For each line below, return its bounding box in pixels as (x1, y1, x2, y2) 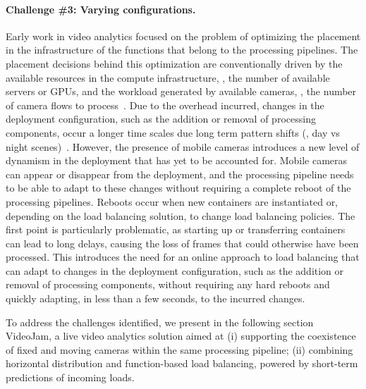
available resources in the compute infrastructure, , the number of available (6, 70, 330, 85)
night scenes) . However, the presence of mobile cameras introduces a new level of (6, 139, 360, 154)
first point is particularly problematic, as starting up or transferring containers (6, 222, 346, 237)
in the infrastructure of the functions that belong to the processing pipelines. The (6, 42, 358, 57)
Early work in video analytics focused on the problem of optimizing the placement (6, 28, 361, 43)
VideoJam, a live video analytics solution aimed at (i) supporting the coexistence (6, 328, 356, 343)
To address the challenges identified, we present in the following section (6, 314, 314, 329)
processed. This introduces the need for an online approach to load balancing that (6, 249, 360, 264)
